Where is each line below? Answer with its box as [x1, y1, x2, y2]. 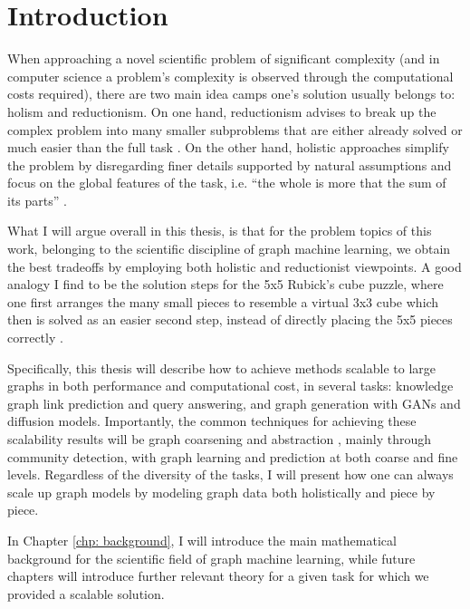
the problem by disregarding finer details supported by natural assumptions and [7, 155, 452, 174]
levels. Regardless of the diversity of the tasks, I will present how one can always [7, 465, 454, 484]
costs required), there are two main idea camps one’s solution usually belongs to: [7, 84, 456, 103]
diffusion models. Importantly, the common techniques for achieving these [7, 411, 417, 430]
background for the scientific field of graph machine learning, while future [7, 548, 416, 567]
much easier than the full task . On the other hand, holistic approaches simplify [7, 138, 449, 157]
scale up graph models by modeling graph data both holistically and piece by [7, 482, 436, 501]
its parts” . [7, 190, 67, 209]
